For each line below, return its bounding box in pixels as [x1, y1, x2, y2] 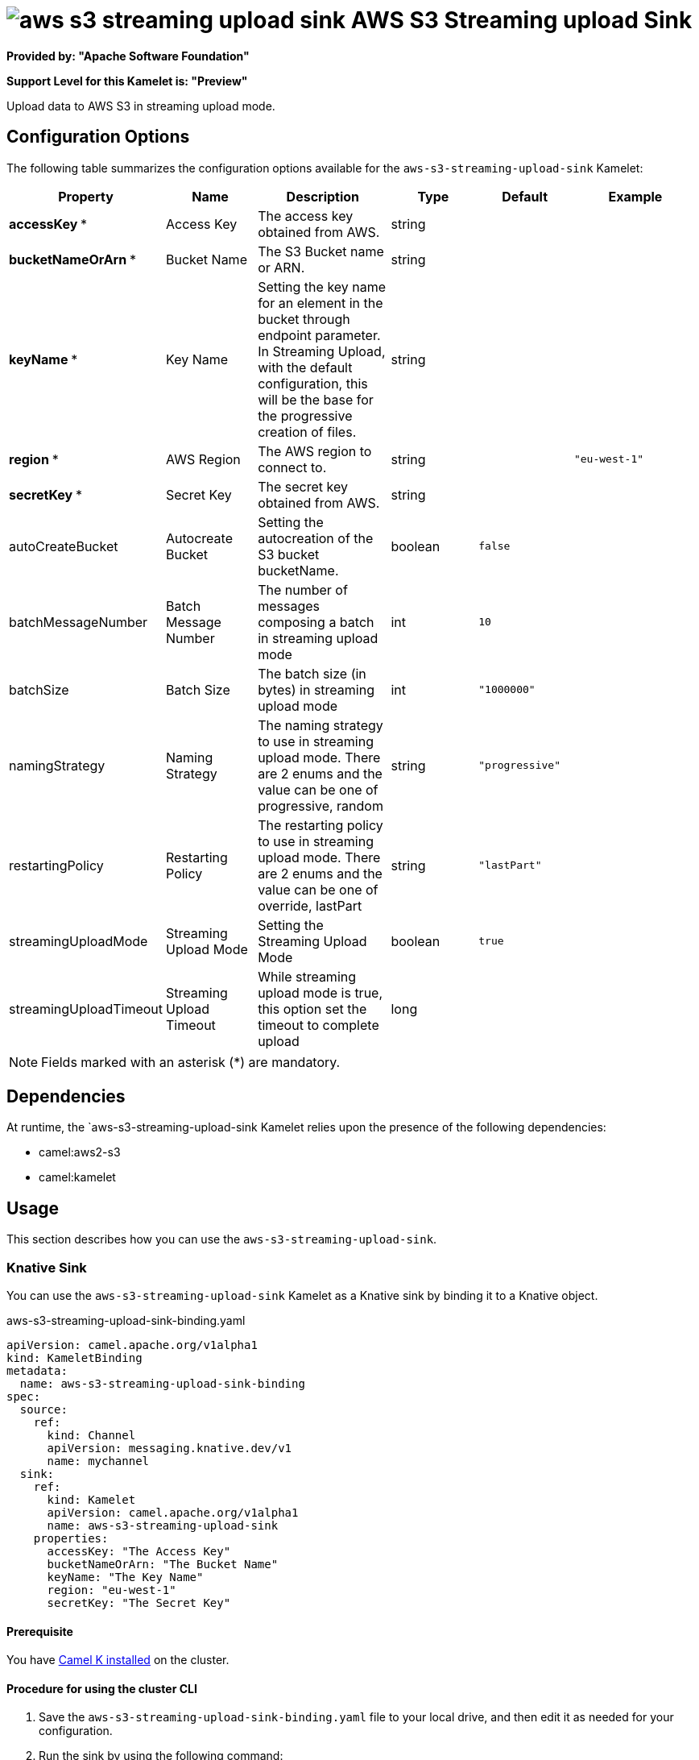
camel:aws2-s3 [39, 1145, 121, 1160]
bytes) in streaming [258, 681, 374, 698]
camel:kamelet [39, 1170, 116, 1185]
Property [58, 188, 114, 205]
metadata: [6, 1364, 68, 1378]
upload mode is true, [258, 984, 383, 1001]
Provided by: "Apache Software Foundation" [6, 48, 250, 63]
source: [19, 1403, 68, 1417]
